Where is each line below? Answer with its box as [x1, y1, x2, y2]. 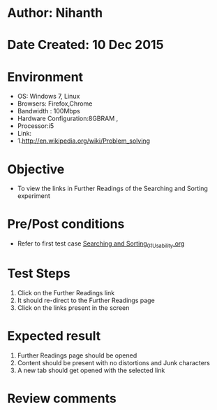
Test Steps [7, 266, 71, 281]
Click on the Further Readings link [17, 288, 115, 297]
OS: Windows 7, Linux [17, 92, 80, 101]
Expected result [7, 328, 101, 344]
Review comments [7, 390, 117, 407]
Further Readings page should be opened [17, 351, 137, 360]
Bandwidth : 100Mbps [17, 107, 80, 115]
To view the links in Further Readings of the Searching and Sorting [17, 184, 208, 193]
